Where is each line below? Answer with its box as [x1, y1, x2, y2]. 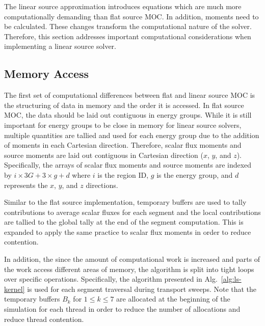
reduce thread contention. [4, 313, 84, 324]
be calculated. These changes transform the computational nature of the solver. [4, 21, 252, 32]
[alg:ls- [221, 274, 242, 284]
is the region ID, [97, 169, 149, 180]
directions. [86, 179, 118, 190]
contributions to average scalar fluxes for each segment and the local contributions [4, 206, 261, 217]
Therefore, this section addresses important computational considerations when [4, 31, 251, 41]
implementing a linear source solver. [4, 41, 116, 51]
